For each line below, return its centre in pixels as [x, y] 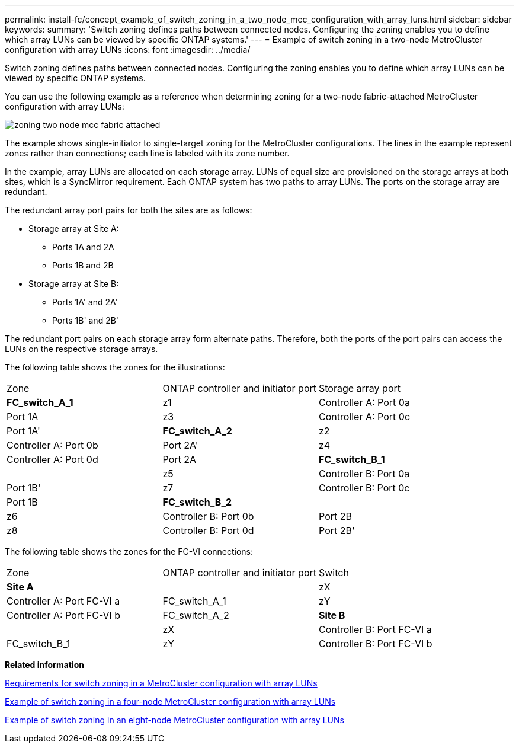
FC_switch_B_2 [197, 502]
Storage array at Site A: [74, 228]
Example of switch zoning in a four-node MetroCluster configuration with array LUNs [170, 701]
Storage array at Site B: [74, 284]
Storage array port [360, 388]
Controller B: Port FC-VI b [376, 644]
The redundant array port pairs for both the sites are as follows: [129, 210]
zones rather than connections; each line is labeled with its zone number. [147, 153]
